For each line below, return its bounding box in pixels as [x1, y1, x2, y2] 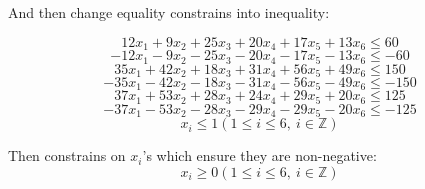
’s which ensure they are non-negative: [142, 145, 377, 166]
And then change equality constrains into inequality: [8, 2, 330, 22]
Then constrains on [8, 145, 126, 166]
